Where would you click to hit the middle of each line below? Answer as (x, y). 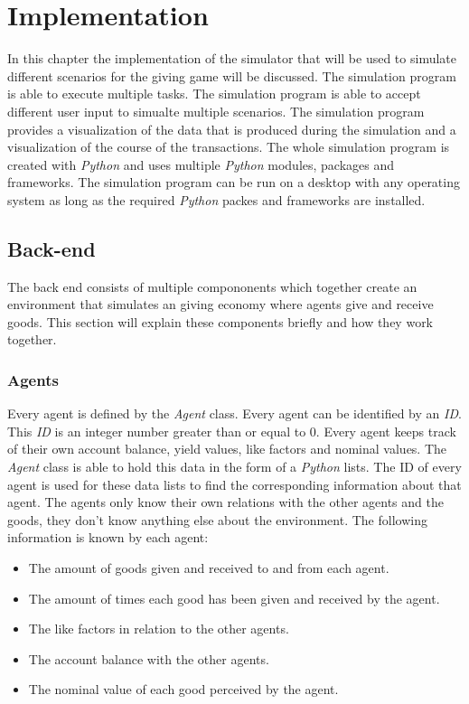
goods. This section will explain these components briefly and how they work (220, 321)
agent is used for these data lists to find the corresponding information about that (234, 484)
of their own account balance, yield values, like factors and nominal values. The (227, 449)
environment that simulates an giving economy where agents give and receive (220, 304)
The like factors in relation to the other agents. (159, 629)
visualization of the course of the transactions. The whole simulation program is (229, 147)
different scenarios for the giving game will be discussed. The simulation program (232, 75)
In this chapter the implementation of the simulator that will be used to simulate (232, 58)
